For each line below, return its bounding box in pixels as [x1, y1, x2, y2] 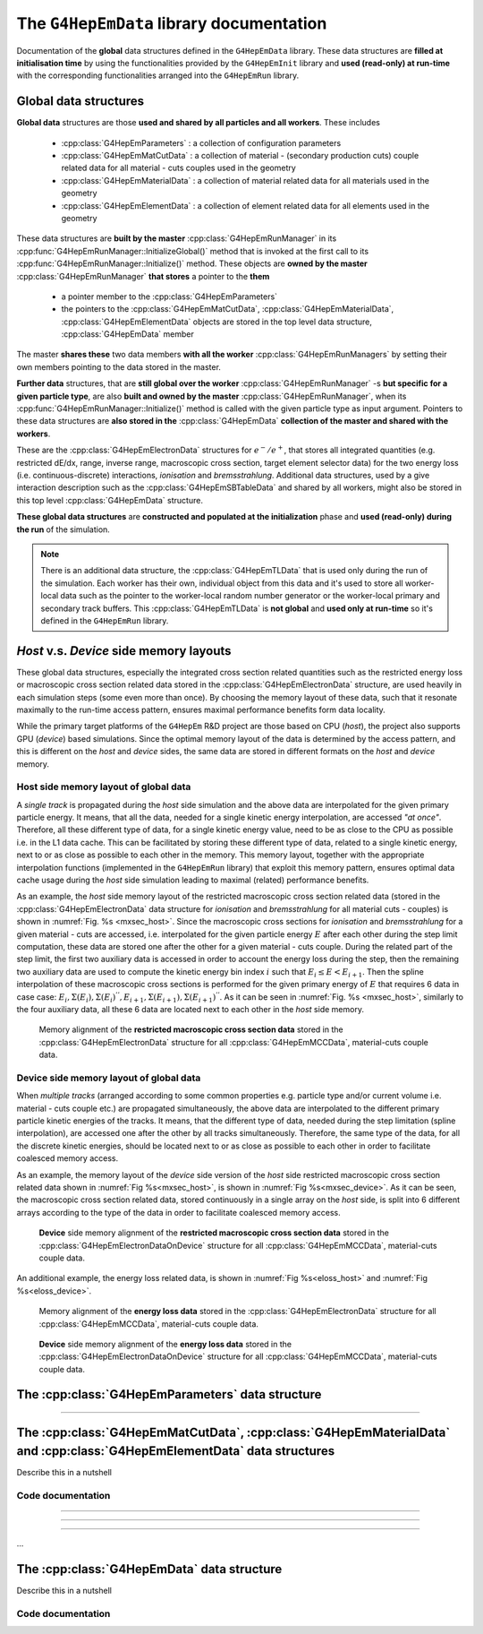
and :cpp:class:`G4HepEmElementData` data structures [16, 1443, 335, 1459]
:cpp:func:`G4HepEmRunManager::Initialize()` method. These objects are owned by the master [16, 258, 369, 269]
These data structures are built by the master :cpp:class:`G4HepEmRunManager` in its [16, 233, 337, 244]
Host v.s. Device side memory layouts [16, 643, 232, 658]
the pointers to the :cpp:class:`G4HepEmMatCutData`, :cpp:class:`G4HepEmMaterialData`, [61, 304, 394, 314]
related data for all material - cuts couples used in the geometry [61, 162, 297, 174]
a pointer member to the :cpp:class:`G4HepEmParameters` [61, 291, 277, 302]
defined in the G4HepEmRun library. [40, 615, 169, 626]
